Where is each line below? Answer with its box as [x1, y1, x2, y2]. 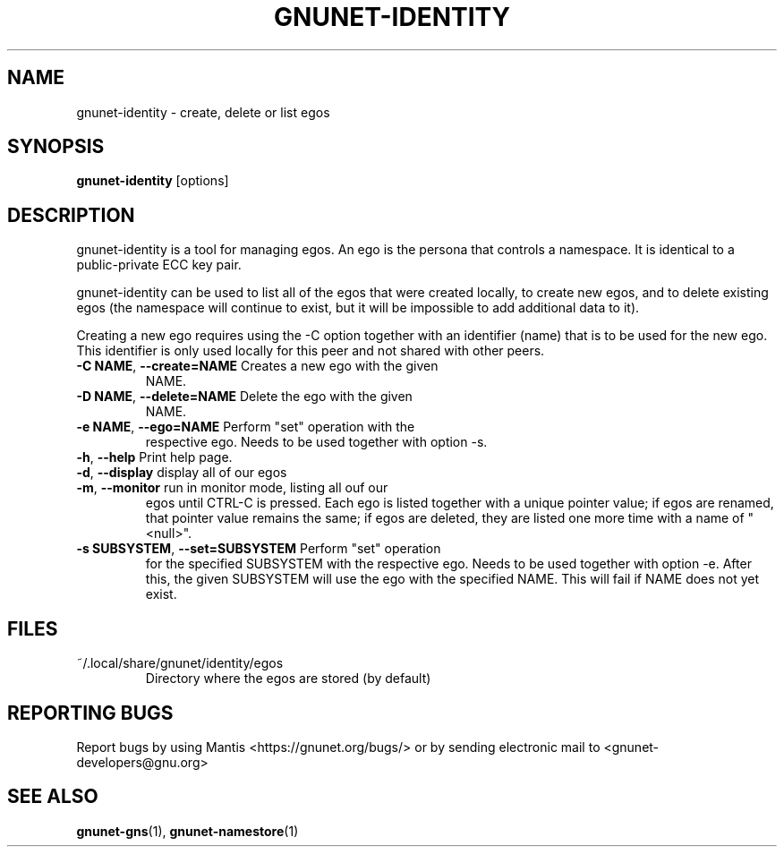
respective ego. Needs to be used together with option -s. [145, 434, 488, 450]
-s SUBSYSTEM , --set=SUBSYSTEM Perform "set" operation [76, 541, 441, 557]
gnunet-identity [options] [76, 173, 229, 189]
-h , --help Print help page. [76, 449, 233, 465]
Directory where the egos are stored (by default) [145, 670, 431, 687]
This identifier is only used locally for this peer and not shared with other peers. [76, 343, 545, 359]
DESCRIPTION [7, 203, 135, 226]
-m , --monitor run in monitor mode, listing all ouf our [76, 480, 388, 496]
